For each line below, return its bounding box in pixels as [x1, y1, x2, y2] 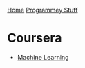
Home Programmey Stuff [7, 6, 78, 14]
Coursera [7, 31, 62, 46]
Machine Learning [17, 53, 69, 61]
